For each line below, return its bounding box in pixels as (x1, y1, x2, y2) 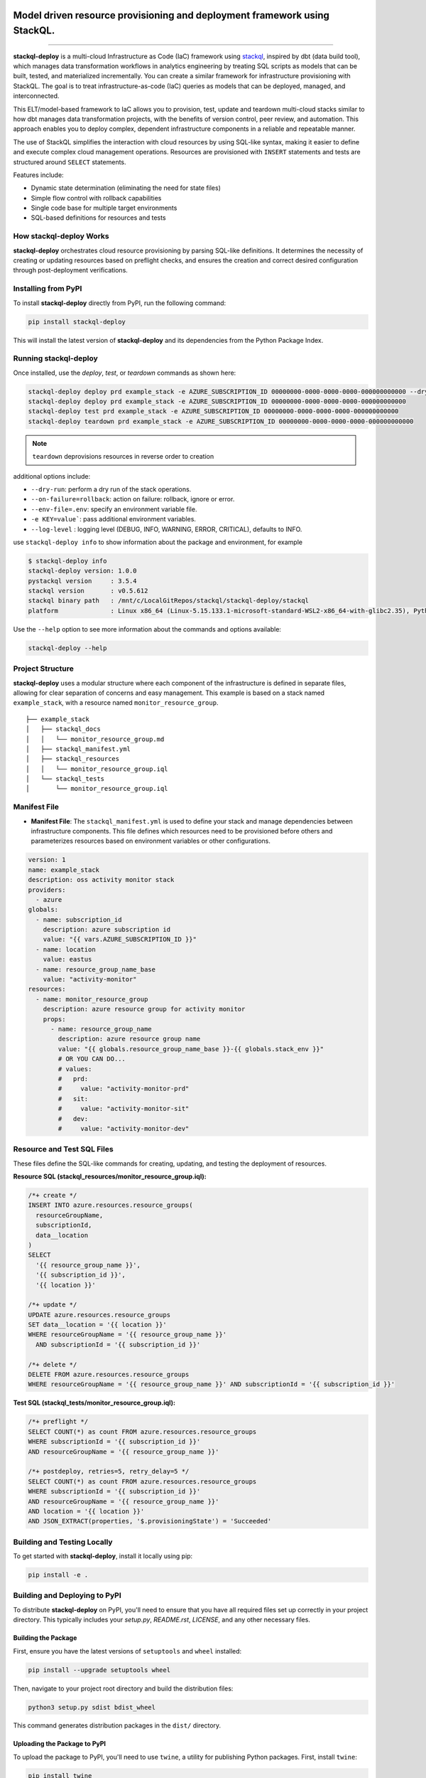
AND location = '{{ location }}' (28, 1507, 145, 1515)
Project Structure (13, 664, 74, 674)
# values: (58, 1065, 92, 1073)
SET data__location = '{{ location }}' (28, 1321, 167, 1329)
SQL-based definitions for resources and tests (31, 213, 166, 222)
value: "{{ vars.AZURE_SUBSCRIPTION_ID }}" (43, 935, 197, 944)
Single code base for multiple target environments (31, 203, 177, 213)
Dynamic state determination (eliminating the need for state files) (31, 183, 222, 192)
